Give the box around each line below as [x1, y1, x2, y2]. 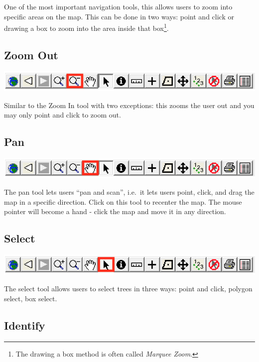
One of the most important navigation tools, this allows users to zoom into [4, 1, 233, 11]
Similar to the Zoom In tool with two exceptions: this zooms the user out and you [4, 100, 255, 110]
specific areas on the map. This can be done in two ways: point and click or [4, 11, 234, 21]
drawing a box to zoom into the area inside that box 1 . [4, 21, 169, 33]
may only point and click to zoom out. [4, 110, 121, 120]
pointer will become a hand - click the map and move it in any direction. [4, 206, 226, 217]
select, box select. [4, 293, 57, 303]
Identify [4, 317, 45, 333]
